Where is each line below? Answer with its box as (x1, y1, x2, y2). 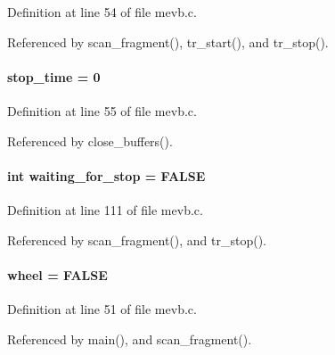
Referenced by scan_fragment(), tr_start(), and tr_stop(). (7, 32, 329, 51)
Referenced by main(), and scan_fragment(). (7, 329, 252, 348)
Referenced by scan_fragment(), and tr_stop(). (7, 230, 266, 249)
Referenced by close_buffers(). (7, 131, 173, 150)
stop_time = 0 (7, 67, 101, 86)
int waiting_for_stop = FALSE (7, 166, 206, 185)
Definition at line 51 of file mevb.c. (7, 299, 197, 318)
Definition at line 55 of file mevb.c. (7, 101, 197, 120)
